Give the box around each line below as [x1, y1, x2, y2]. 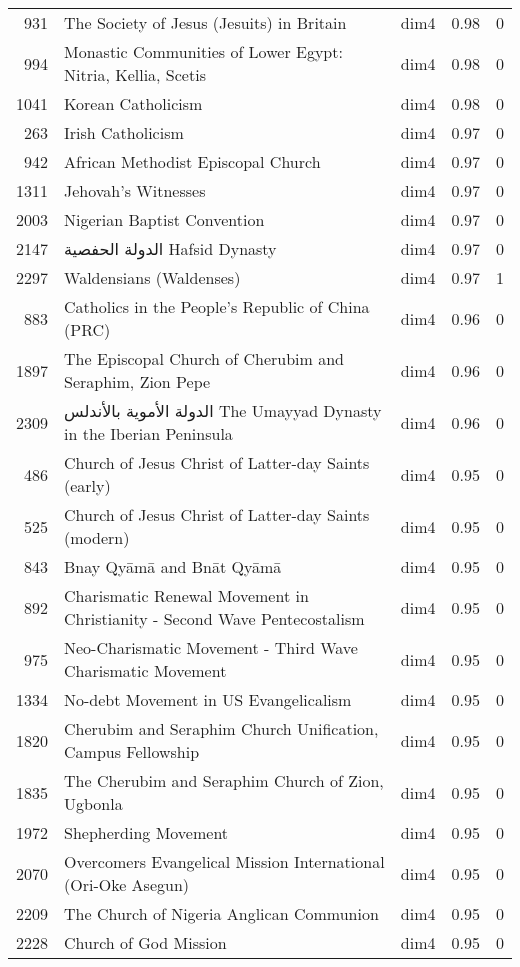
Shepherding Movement [64, 821, 229, 844]
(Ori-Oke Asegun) [64, 873, 190, 896]
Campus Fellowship [64, 740, 200, 763]
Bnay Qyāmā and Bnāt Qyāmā [64, 555, 282, 578]
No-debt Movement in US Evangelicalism [64, 688, 352, 711]
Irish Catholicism [64, 121, 184, 144]
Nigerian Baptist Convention [64, 208, 265, 231]
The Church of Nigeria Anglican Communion [64, 902, 379, 925]
